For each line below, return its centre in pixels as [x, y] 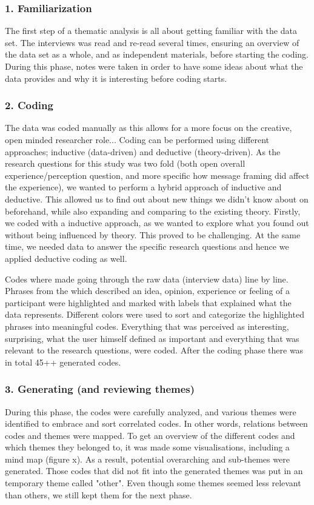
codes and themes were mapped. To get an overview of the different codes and [150, 435]
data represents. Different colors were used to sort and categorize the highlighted [155, 314]
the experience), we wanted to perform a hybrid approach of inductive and [143, 187]
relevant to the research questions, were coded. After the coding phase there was [154, 350]
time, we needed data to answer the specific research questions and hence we [147, 246]
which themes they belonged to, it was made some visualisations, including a [147, 447]
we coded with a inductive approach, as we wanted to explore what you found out [157, 223]
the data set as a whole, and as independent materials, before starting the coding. [157, 54]
